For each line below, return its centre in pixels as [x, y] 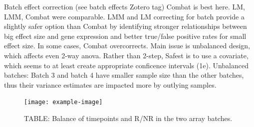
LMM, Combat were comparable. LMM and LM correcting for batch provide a [124, 16]
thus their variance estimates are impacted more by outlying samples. [110, 84]
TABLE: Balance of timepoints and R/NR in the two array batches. [128, 118]
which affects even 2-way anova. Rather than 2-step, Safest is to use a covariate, [126, 55]
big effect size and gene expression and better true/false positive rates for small [125, 36]
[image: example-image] [63, 102]
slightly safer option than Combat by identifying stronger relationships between [126, 26]
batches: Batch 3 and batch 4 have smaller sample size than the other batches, [124, 75]
